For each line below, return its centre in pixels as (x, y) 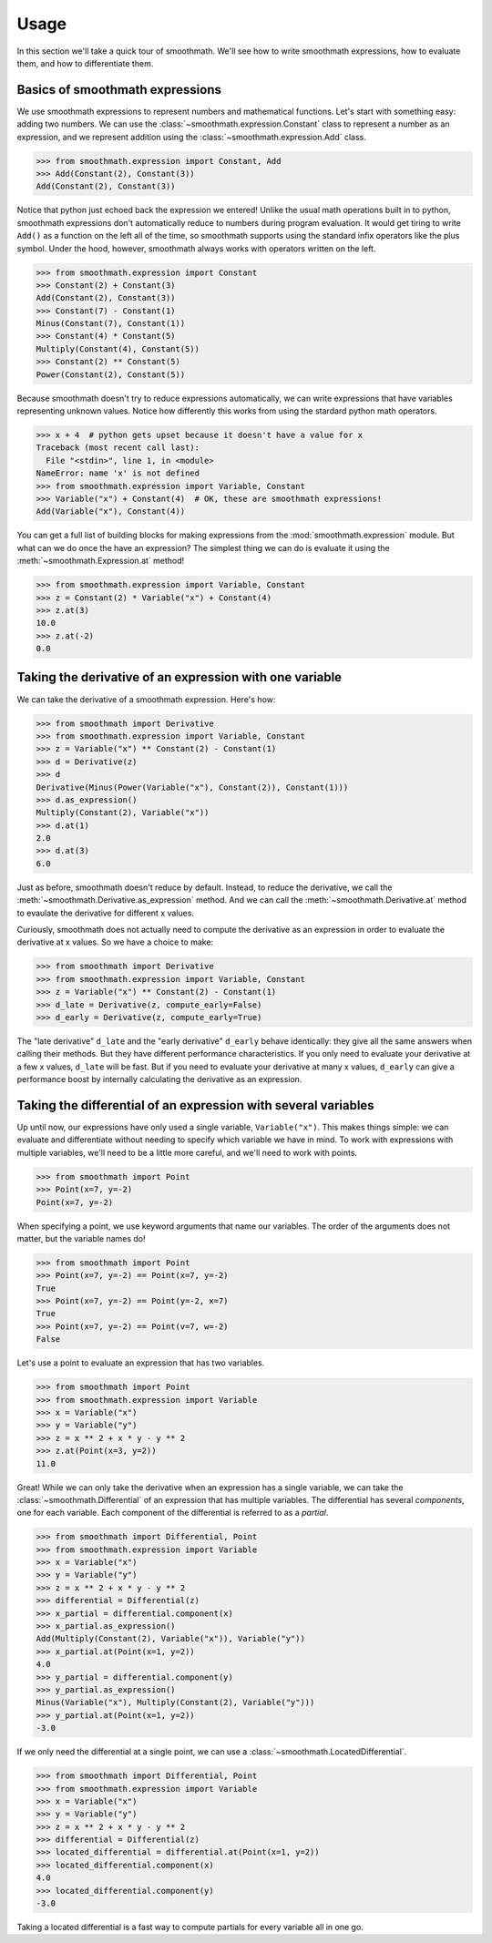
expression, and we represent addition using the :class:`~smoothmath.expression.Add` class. (191, 137)
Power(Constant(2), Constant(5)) (111, 374)
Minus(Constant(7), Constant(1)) (111, 324)
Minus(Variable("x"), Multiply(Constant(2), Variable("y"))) (175, 1703)
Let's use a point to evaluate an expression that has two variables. (141, 1363)
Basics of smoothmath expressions (119, 90)
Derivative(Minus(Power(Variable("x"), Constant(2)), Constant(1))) (192, 787)
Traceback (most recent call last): (118, 448)
